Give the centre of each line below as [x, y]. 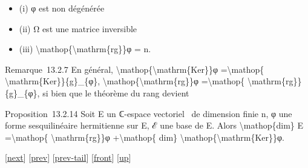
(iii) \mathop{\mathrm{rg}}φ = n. [85, 49]
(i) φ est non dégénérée [62, 8]
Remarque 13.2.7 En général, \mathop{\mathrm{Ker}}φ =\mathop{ [135, 69]
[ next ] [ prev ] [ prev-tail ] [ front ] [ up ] [68, 157]
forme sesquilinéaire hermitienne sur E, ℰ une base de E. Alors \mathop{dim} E [154, 125]
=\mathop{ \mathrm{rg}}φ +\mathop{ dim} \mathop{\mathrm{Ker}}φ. [145, 137]
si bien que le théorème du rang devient [116, 92]
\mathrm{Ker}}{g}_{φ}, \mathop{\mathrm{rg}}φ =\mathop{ [125, 81]
